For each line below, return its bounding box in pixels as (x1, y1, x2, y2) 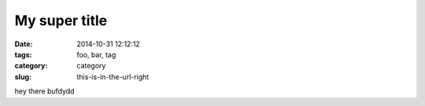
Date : (14, 39, 33, 49)
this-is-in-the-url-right (76, 71, 150, 82)
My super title (14, 12, 108, 29)
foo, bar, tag (76, 49, 116, 59)
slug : (14, 71, 31, 82)
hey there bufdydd (14, 86, 75, 96)
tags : (14, 49, 32, 59)
